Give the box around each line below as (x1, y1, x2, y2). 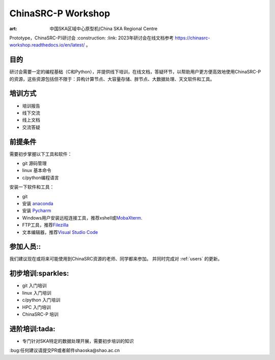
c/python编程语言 (22, 174, 59, 181)
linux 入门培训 (22, 290, 51, 296)
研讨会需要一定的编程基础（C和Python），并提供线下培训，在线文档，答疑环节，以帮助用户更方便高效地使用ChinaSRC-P (9, 69, 261, 75)
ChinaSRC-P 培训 (22, 311, 59, 317)
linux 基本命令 (22, 167, 51, 174)
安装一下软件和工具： (9, 184, 54, 190)
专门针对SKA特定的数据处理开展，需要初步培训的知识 (22, 338, 134, 344)
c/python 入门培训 (22, 297, 61, 303)
